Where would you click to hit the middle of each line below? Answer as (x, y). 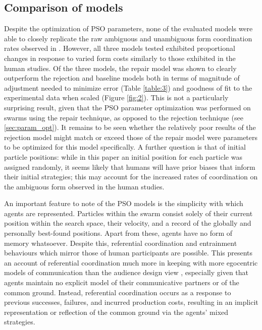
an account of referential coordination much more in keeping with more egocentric (131, 262)
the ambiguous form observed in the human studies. (84, 186)
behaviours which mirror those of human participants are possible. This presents (128, 253)
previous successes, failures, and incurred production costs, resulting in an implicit (131, 302)
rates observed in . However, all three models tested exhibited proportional (120, 48)
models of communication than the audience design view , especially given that (126, 272)
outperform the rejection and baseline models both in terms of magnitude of (122, 78)
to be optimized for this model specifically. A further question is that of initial (125, 147)
